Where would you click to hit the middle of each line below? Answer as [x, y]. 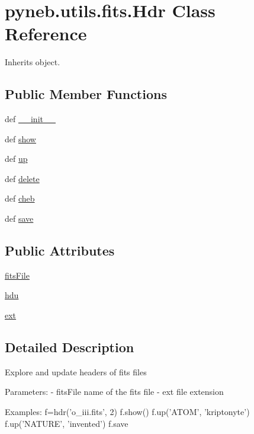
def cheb [20, 198]
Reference [46, 33]
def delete [22, 178]
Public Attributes [60, 250]
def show [20, 138]
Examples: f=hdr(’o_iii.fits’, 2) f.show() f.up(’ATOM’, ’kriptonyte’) [127, 412]
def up [16, 159]
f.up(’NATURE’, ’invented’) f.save [67, 423]
